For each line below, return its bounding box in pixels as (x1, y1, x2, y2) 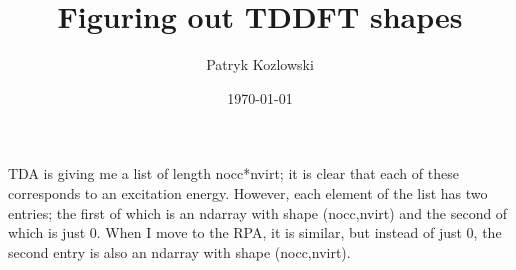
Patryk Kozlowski (206, 54, 314, 75)
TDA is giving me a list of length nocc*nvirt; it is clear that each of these (8, 163, 459, 184)
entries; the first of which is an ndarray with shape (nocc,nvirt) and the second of (8, 202, 508, 223)
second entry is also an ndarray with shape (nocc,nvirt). (8, 241, 351, 262)
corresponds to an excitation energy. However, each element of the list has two (8, 182, 488, 203)
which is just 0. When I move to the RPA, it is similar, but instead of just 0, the (8, 222, 502, 243)
